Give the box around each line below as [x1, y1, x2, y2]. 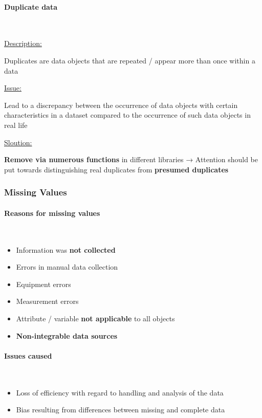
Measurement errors [16, 296, 79, 306]
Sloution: [4, 137, 32, 147]
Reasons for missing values [4, 207, 100, 218]
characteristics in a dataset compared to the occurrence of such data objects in [4, 109, 251, 120]
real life [4, 119, 28, 130]
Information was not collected [16, 244, 116, 255]
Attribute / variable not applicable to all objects [16, 313, 175, 323]
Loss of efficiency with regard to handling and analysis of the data [16, 387, 224, 398]
